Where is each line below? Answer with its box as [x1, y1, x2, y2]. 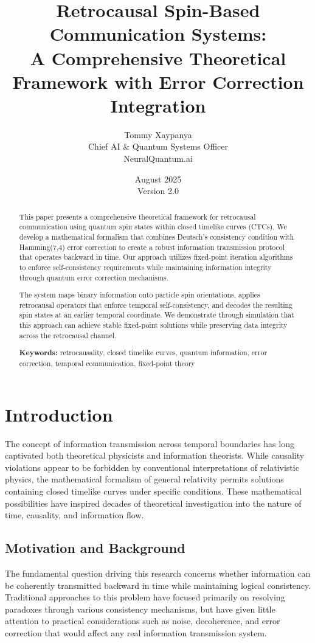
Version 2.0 [137, 184, 179, 197]
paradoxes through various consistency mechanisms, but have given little [5, 602, 275, 615]
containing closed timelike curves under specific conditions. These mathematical [5, 484, 302, 497]
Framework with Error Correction [12, 69, 304, 94]
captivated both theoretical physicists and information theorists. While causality [5, 449, 305, 462]
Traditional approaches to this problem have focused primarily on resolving [5, 591, 285, 603]
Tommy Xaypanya [124, 128, 192, 141]
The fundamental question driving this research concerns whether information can [5, 566, 311, 579]
